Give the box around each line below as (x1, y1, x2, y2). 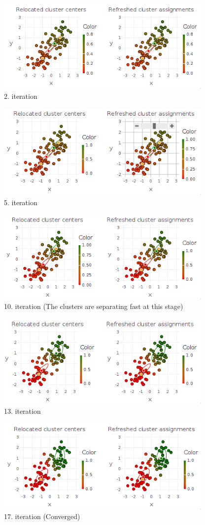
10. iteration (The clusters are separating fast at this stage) (4, 301, 183, 311)
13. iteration (4, 405, 41, 416)
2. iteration (4, 91, 37, 101)
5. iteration (4, 197, 37, 207)
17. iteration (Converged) (4, 511, 80, 522)
